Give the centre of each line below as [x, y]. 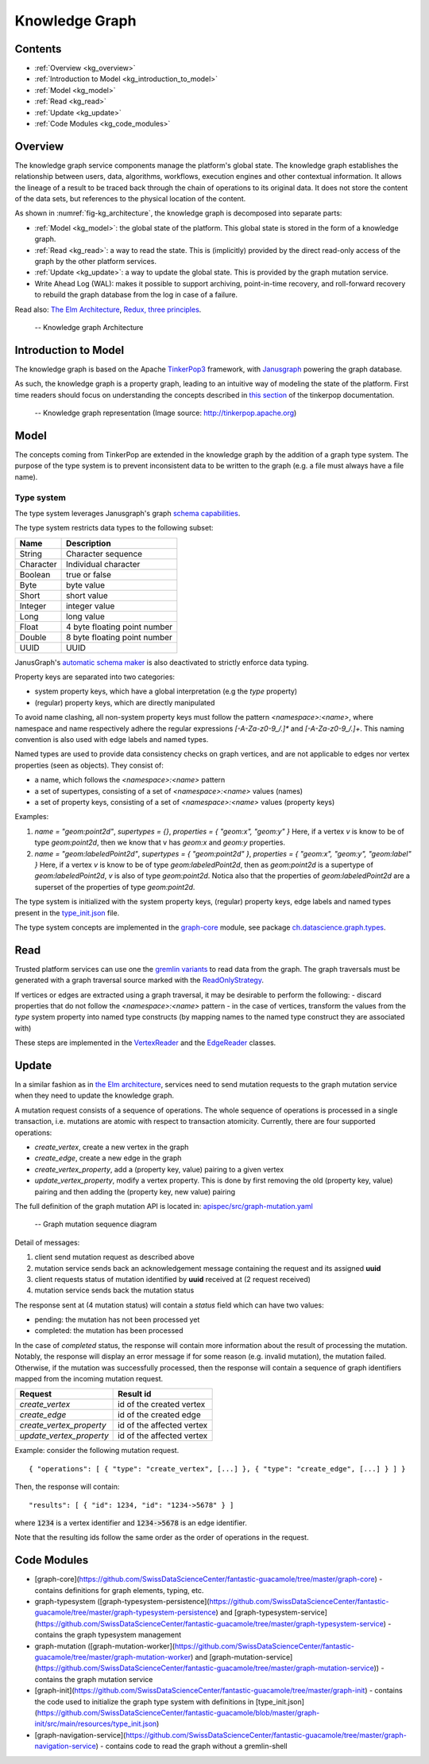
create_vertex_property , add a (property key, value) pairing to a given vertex [159, 1169]
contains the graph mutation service [94, 1679]
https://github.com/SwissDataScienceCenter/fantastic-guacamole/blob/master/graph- [178, 1712]
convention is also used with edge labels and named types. [112, 740]
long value [85, 616]
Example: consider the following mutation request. [97, 1451]
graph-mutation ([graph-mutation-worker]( [104, 1645]
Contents [38, 49]
